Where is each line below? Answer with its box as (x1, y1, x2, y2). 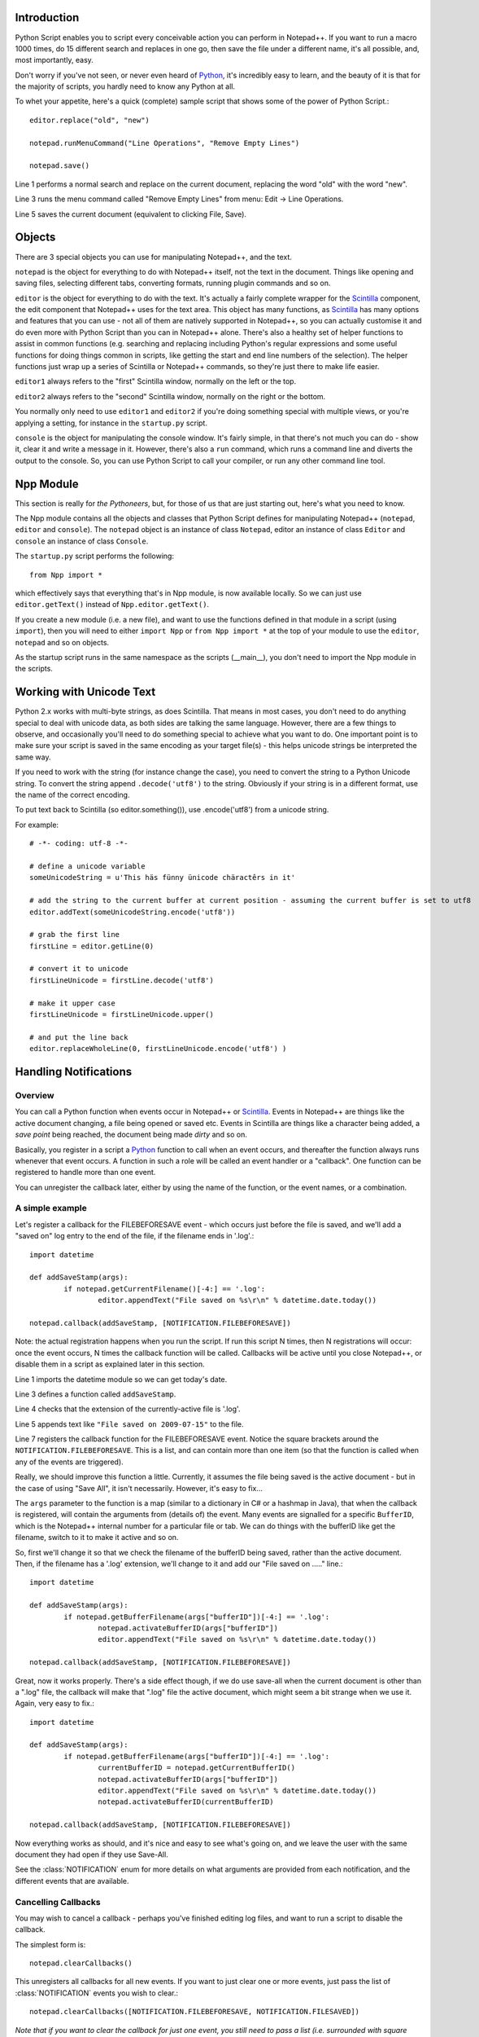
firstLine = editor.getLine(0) (29, 941, 155, 951)
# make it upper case (29, 998, 115, 1008)
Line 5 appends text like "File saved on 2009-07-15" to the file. (15, 1419, 244, 1429)
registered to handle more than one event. (15, 1168, 156, 1177)
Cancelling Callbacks (15, 1896, 101, 1907)
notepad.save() (29, 161, 90, 170)
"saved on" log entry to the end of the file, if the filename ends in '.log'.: (15, 1231, 255, 1241)
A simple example (15, 1203, 87, 1214)
